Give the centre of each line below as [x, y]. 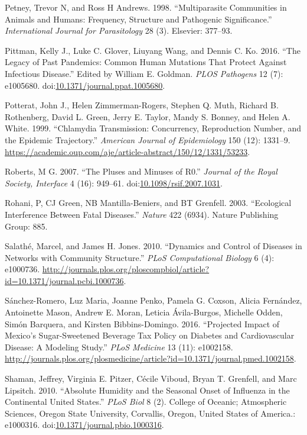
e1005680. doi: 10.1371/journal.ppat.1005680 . [85, 85]
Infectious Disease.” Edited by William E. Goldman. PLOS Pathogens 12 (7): [144, 73]
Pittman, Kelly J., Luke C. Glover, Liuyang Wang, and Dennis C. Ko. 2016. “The [153, 50]
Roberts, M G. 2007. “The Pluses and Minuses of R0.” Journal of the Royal [141, 171]
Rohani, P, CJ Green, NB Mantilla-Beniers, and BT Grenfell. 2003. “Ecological [148, 203]
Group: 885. [26, 226]
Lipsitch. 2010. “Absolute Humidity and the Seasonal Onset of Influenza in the [147, 390]
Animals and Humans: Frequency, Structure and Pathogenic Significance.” [138, 19]
